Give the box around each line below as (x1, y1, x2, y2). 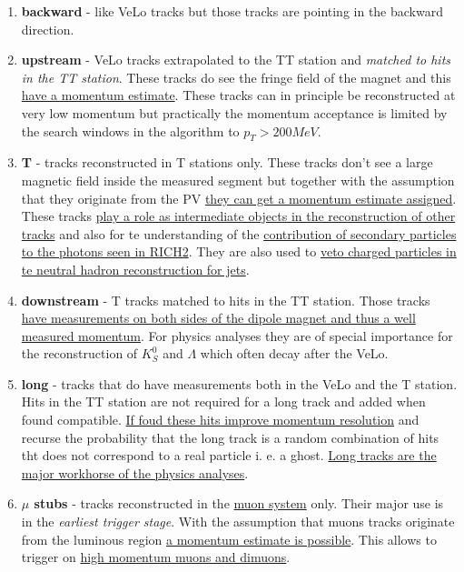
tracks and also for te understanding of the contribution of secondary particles (21, 224, 457, 243)
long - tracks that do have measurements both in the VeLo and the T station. (21, 374, 458, 393)
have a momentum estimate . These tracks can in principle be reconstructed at (21, 85, 456, 105)
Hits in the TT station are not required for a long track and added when (21, 392, 426, 411)
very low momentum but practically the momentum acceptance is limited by (21, 103, 448, 122)
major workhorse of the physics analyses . (21, 463, 249, 482)
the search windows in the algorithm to (21, 121, 240, 140)
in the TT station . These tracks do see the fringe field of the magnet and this (21, 67, 451, 86)
